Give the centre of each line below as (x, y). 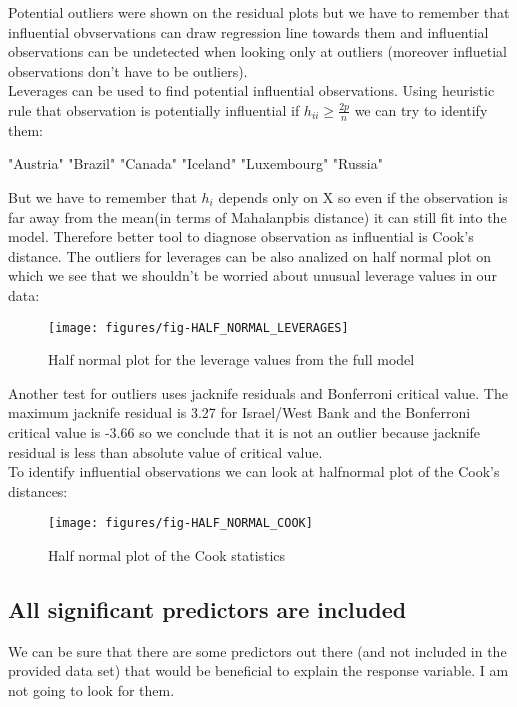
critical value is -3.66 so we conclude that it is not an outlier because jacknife (244, 431)
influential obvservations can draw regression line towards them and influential (248, 31)
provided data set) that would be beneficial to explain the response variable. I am (258, 670)
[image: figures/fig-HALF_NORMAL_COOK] (180, 523)
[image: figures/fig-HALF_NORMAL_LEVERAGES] (198, 327)
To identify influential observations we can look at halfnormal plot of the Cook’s (254, 471)
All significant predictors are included (207, 609)
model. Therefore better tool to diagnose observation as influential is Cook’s (241, 236)
